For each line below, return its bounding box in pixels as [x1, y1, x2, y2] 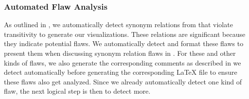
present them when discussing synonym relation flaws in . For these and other [4, 48, 236, 58]
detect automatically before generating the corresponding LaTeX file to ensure [4, 67, 237, 77]
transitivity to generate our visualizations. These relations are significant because [4, 29, 246, 39]
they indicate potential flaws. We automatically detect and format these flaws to [4, 38, 244, 49]
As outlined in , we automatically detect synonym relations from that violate [4, 19, 233, 30]
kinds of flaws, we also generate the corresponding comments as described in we [4, 57, 241, 67]
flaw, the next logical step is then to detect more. [4, 86, 151, 96]
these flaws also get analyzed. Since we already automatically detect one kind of [4, 76, 242, 86]
